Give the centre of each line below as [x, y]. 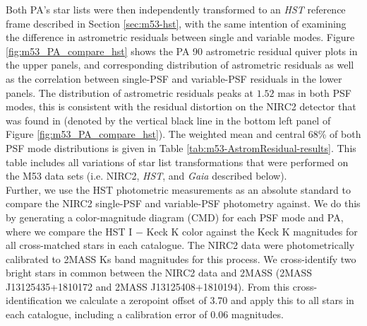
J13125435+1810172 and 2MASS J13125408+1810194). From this [148, 286]
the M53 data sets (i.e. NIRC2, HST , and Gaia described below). [146, 176]
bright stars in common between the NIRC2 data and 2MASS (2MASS [159, 273]
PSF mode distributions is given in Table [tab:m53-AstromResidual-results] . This [181, 147]
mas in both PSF [314, 92]
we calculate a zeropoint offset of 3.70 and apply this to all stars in [210, 300]
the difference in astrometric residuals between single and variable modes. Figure [180, 37]
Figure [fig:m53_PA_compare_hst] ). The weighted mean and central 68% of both [183, 134]
